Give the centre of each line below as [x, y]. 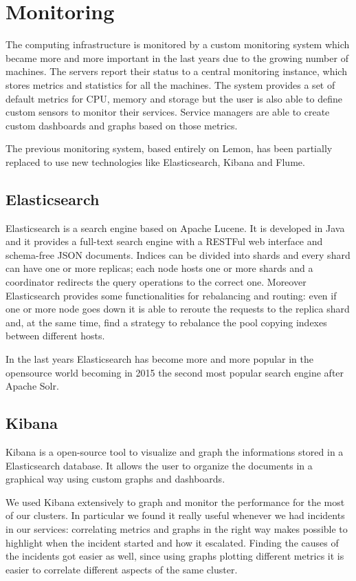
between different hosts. [55, 336]
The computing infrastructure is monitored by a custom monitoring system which [178, 44]
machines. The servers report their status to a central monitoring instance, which [176, 71]
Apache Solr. [32, 386]
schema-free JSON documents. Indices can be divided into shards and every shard [178, 254]
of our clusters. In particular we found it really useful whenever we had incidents [175, 515]
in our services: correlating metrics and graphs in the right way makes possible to [177, 528]
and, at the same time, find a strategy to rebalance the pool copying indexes [166, 322]
